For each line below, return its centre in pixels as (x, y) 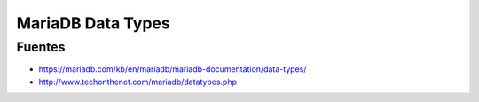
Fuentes (41, 47)
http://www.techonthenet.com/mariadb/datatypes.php (138, 82)
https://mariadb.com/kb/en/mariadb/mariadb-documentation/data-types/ (173, 69)
